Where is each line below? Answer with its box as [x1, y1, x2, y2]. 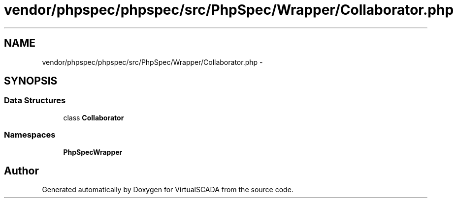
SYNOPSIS [4, 75, 58, 87]
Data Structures [4, 95, 66, 106]
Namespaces [4, 130, 56, 140]
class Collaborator [63, 113, 124, 122]
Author [4, 164, 39, 177]
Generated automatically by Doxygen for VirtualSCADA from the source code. [42, 185, 294, 194]
